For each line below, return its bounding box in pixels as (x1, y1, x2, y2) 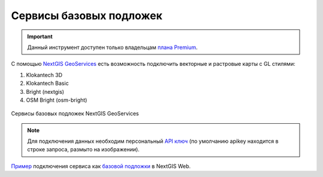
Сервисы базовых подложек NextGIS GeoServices (11, 110, 139, 117)
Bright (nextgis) (26, 88, 65, 95)
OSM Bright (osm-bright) (26, 96, 87, 103)
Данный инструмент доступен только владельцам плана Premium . (27, 44, 198, 51)
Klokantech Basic (26, 80, 69, 87)
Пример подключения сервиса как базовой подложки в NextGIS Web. (11, 162, 191, 170)
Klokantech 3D (26, 71, 63, 78)
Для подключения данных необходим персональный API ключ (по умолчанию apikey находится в (27, 138, 279, 145)
